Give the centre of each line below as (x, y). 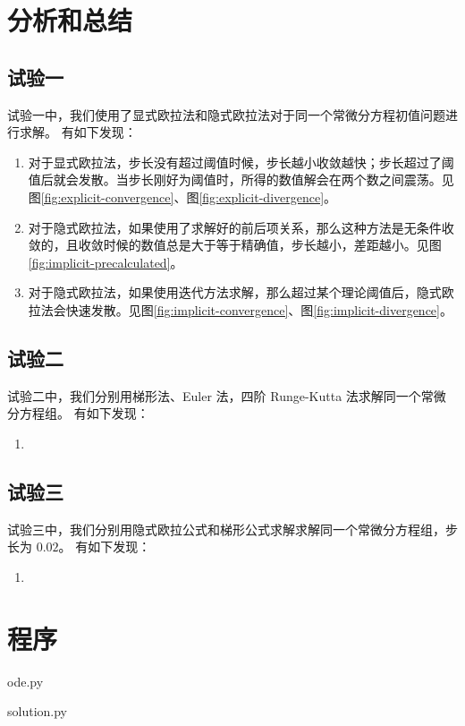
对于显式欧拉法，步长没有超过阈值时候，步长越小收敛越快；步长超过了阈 (241, 162)
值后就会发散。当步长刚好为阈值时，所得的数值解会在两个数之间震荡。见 (241, 179)
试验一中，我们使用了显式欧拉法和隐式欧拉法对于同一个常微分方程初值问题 (226, 114)
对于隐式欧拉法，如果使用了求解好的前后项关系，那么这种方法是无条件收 (241, 227)
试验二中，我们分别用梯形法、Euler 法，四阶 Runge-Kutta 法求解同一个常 (220, 395)
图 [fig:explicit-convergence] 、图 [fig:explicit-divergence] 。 (182, 196)
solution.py (37, 711)
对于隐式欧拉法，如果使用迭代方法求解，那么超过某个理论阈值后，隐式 (235, 292)
